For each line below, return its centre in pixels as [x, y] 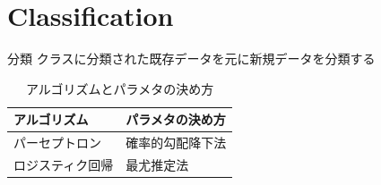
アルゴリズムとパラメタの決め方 [120, 88]
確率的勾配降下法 [176, 143]
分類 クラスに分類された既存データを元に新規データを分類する [191, 59]
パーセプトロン [57, 143]
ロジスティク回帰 [64, 164]
